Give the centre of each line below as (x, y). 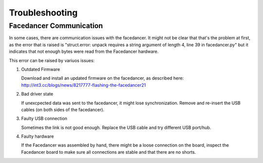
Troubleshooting (43, 13)
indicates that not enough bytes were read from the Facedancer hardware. (84, 51)
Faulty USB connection (44, 118)
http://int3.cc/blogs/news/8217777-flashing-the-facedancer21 (84, 85)
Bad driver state (37, 94)
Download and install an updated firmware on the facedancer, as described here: (103, 78)
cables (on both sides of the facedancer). (63, 110)
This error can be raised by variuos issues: (52, 60)
